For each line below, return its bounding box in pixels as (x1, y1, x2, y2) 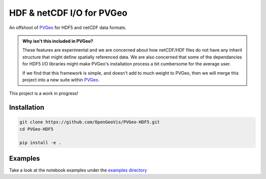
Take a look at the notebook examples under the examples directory (9, 167, 147, 173)
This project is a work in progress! (9, 90, 78, 96)
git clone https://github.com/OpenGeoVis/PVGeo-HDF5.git (19, 119, 160, 125)
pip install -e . (19, 140, 62, 146)
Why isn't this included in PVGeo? (22, 38, 94, 44)
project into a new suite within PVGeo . (22, 77, 100, 83)
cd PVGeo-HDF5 (19, 126, 54, 132)
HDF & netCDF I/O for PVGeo (9, 7, 128, 18)
